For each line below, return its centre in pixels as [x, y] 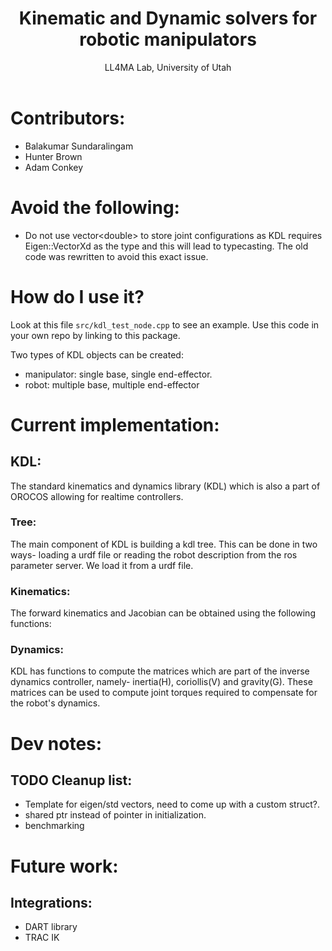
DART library [51, 927]
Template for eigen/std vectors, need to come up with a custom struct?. [172, 804]
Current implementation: [115, 424]
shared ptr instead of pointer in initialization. [115, 815]
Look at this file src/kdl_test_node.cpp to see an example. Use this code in [165, 324]
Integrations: [51, 903]
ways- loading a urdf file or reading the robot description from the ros [154, 554]
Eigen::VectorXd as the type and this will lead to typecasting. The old [166, 246]
